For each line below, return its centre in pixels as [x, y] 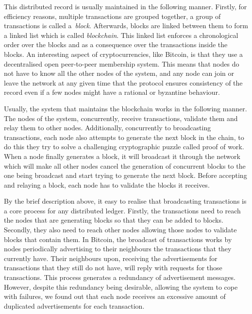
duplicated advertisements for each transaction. [74, 305]
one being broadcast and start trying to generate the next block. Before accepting [126, 175]
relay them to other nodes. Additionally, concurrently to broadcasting [108, 128]
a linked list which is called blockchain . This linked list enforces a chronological [121, 35]
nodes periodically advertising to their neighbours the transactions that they [118, 249]
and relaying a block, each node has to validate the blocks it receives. [107, 184]
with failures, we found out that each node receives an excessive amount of [115, 296]
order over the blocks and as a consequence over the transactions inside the [116, 44]
